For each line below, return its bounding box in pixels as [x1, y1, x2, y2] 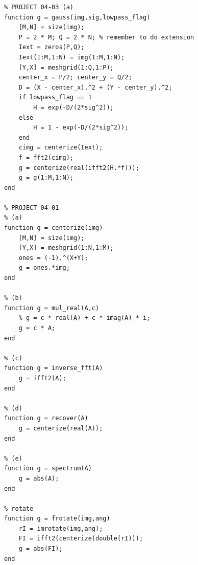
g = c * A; [18, 324, 56, 332]
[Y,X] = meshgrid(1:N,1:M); [18, 244, 114, 252]
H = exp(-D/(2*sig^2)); [33, 103, 114, 111]
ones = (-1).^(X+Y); [18, 254, 88, 262]
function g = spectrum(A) [4, 465, 92, 472]
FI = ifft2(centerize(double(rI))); [18, 535, 143, 542]
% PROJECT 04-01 [4, 204, 59, 211]
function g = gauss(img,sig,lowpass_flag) [4, 13, 151, 21]
